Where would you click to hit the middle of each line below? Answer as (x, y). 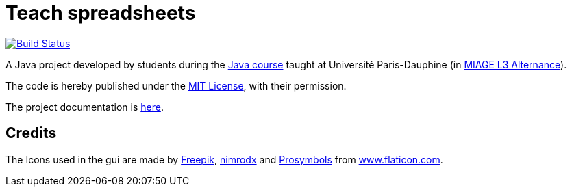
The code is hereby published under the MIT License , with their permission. (176, 85)
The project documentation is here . (85, 107)
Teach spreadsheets (101, 13)
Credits (31, 133)
